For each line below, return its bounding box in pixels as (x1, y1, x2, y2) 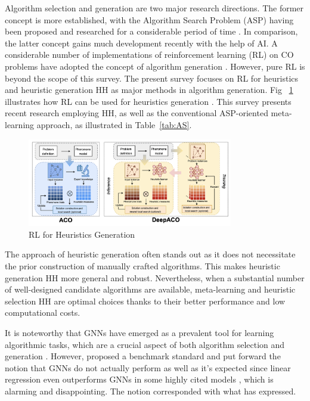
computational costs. (5, 306, 80, 319)
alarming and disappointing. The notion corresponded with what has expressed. (5, 384, 296, 397)
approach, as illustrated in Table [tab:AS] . (36, 118, 192, 130)
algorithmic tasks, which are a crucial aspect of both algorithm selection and (5, 338, 285, 350)
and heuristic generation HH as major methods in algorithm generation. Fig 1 (5, 83, 293, 96)
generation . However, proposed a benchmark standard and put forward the (5, 350, 281, 362)
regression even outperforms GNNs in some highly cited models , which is (5, 373, 274, 386)
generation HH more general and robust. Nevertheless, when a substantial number (5, 271, 305, 284)
